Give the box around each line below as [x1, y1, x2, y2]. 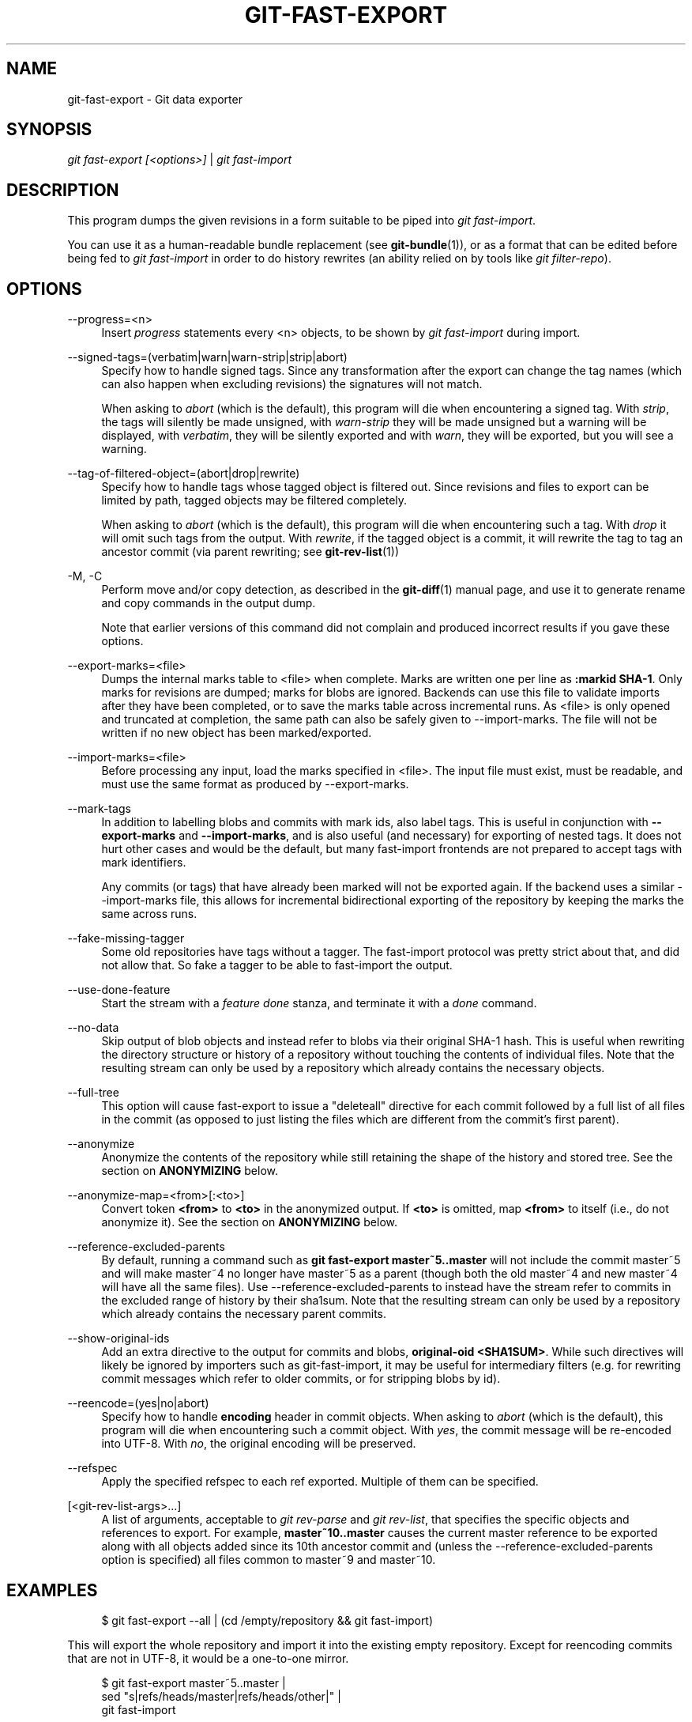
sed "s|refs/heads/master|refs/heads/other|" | [101, 1689, 341, 1703]
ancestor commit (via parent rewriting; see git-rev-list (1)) [101, 545, 400, 559]
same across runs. [101, 907, 197, 921]
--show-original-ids [67, 1331, 170, 1346]
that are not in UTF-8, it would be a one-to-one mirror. [67, 1651, 349, 1665]
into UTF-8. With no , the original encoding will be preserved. [101, 1437, 416, 1451]
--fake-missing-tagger [67, 931, 185, 946]
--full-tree [67, 1086, 119, 1100]
